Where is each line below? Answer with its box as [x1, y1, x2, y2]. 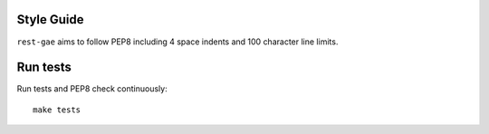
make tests [33, 104, 81, 115]
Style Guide [16, 12, 85, 27]
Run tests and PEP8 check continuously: [16, 83, 168, 94]
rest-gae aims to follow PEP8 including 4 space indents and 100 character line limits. [16, 36, 339, 47]
